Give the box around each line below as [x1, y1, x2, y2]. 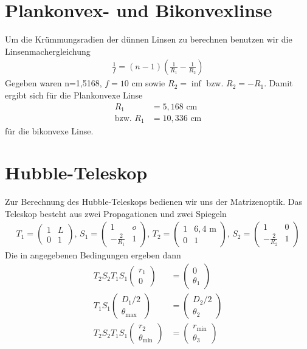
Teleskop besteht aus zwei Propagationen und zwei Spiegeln [5, 207, 227, 219]
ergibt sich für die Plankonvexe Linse [5, 88, 143, 101]
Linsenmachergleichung [5, 44, 91, 57]
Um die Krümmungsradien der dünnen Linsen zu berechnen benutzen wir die [5, 33, 292, 46]
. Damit [264, 77, 293, 89]
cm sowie [131, 77, 165, 89]
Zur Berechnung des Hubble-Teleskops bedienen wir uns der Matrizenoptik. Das [5, 195, 303, 208]
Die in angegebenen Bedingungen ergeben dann [5, 249, 181, 261]
